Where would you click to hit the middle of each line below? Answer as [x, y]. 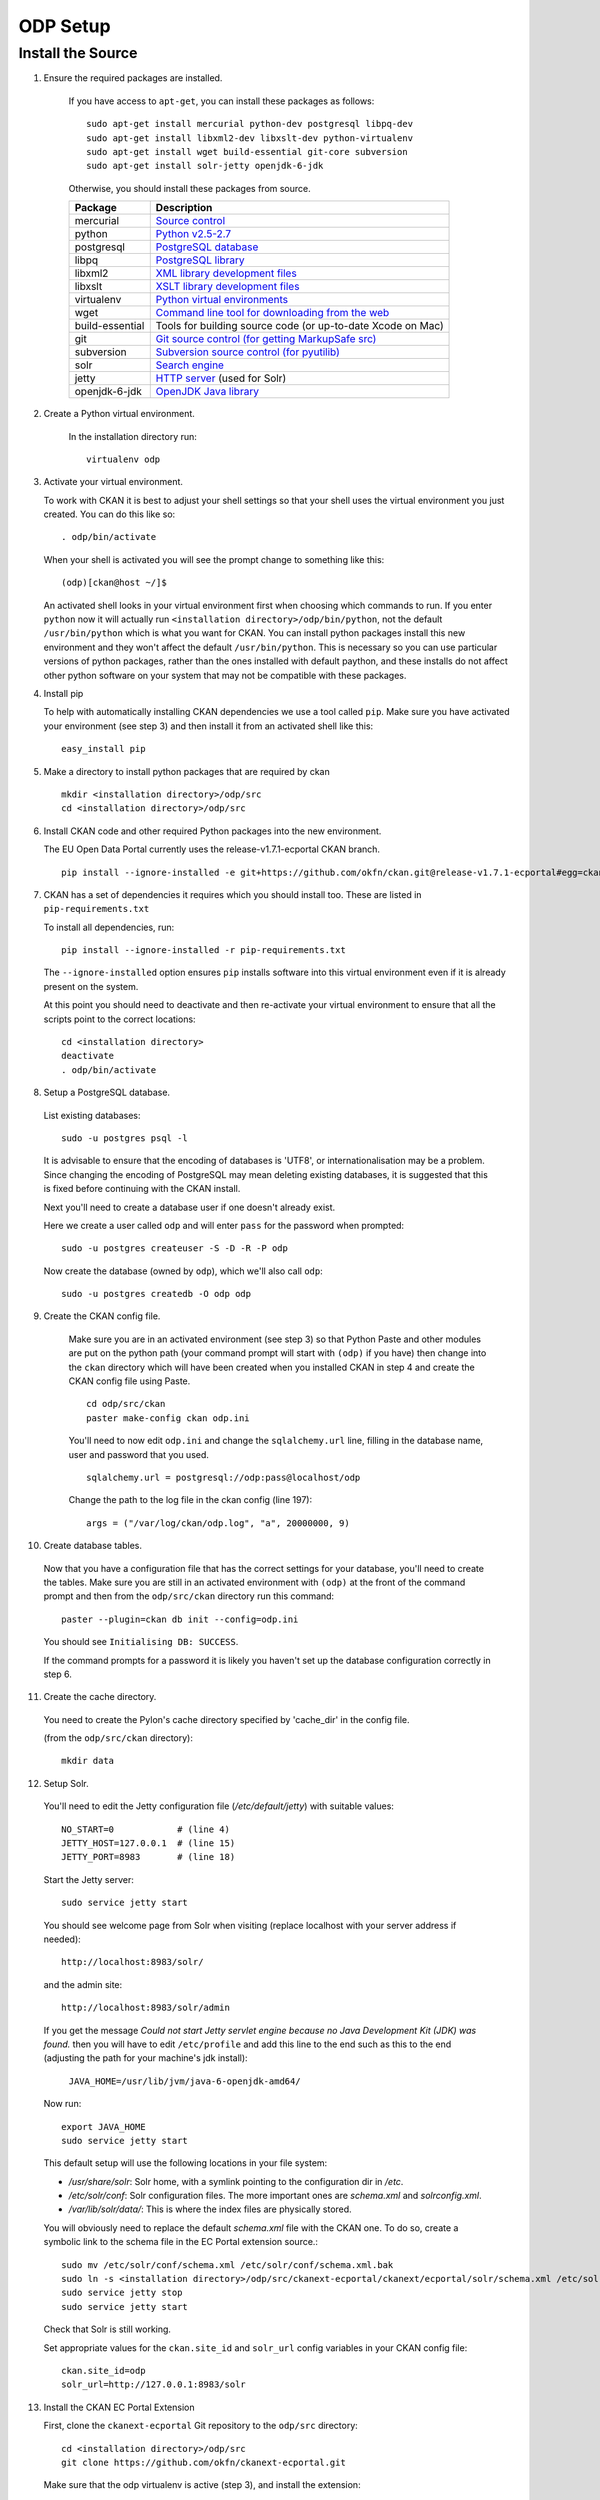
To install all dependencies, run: [109, 927]
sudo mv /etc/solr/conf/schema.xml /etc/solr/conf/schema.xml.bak [227, 2264]
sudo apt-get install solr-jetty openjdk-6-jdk [205, 166]
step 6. [57, 1674]
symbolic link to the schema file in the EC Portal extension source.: [181, 2242]
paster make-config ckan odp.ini [168, 1418]
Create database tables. [93, 1546]
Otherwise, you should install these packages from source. [190, 188]
